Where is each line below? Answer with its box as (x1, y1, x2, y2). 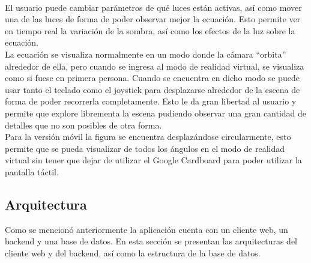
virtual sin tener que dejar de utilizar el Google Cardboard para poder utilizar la (5, 154, 302, 166)
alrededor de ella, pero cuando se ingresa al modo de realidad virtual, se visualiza (5, 59, 304, 72)
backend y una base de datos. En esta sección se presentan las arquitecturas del (5, 235, 297, 247)
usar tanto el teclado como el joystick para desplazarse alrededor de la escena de (5, 83, 300, 95)
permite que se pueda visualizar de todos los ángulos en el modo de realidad (5, 142, 285, 154)
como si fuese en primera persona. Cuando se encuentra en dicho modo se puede (5, 71, 300, 84)
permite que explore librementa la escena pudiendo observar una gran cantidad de (5, 106, 307, 119)
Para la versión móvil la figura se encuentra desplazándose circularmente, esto (5, 130, 291, 143)
